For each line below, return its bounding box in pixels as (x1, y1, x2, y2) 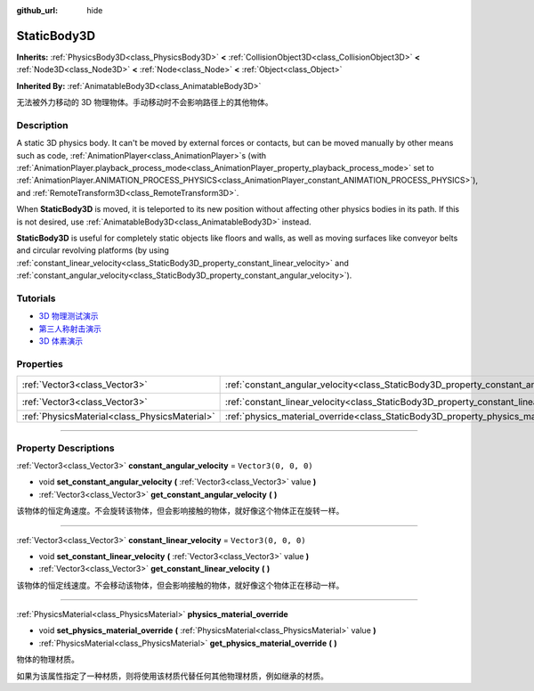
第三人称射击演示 (38, 323, 101, 334)
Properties (16, 357, 64, 370)
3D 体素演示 (38, 336, 84, 346)
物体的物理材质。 (16, 654, 79, 665)
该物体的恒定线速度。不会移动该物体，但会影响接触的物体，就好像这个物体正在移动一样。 (16, 580, 344, 590)
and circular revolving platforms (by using (16, 245, 169, 256)
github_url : (16, 5, 58, 15)
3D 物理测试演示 (38, 311, 99, 321)
